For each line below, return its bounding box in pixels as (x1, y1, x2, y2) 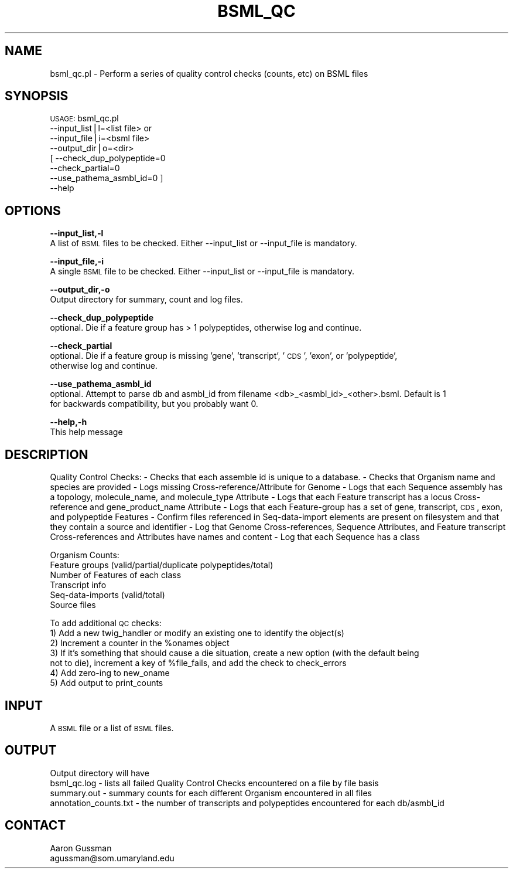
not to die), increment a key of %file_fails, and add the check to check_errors (50, 658, 347, 668)
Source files (50, 600, 96, 610)
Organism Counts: (50, 550, 119, 561)
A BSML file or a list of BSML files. (50, 722, 174, 733)
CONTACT (5, 818, 66, 833)
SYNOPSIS (5, 89, 69, 104)
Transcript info (50, 580, 107, 590)
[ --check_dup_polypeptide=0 (50, 153, 166, 164)
